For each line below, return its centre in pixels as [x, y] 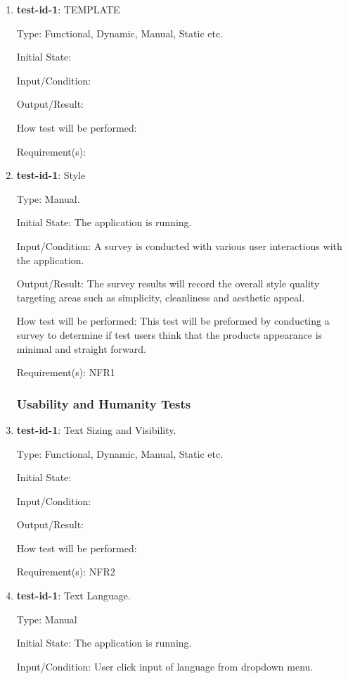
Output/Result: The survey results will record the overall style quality [168, 284]
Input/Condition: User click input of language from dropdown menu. [165, 666]
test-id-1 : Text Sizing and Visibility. [96, 429]
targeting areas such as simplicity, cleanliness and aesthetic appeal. [161, 297]
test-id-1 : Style [51, 175]
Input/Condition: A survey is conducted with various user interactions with [179, 245]
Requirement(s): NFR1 [66, 372]
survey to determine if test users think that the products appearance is [169, 334]
